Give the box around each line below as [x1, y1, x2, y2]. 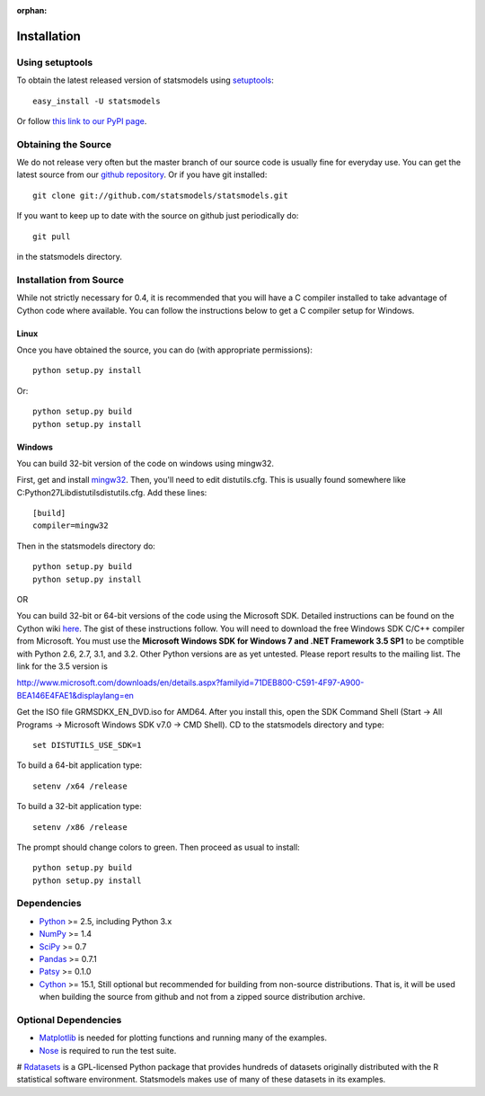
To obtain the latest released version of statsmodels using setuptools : [16, 75, 274, 85]
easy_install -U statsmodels [32, 95, 161, 106]
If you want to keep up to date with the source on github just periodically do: [16, 210, 299, 221]
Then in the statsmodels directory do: [16, 540, 156, 551]
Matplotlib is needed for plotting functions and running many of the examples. [39, 1032, 328, 1043]
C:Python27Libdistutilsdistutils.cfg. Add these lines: [16, 486, 207, 498]
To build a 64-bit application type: [16, 760, 143, 771]
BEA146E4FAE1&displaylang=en [16, 690, 135, 700]
